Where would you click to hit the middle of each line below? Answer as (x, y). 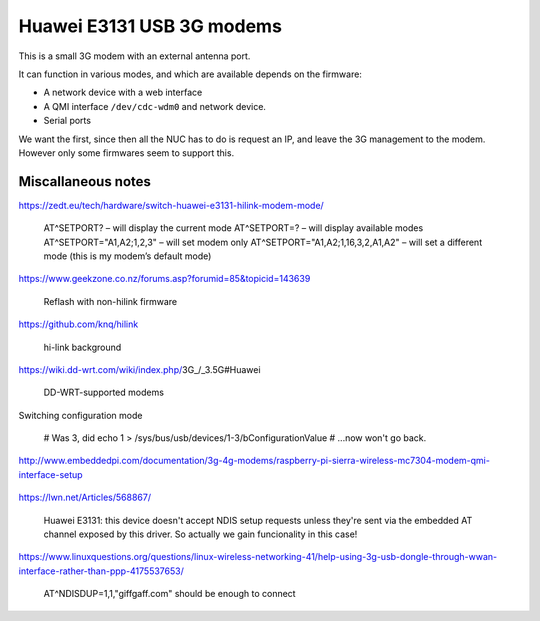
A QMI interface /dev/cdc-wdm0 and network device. (155, 106)
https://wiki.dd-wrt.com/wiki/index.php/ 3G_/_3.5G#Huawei (139, 369)
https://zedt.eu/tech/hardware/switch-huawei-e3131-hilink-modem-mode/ (171, 205)
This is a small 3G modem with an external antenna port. (134, 56)
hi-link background (82, 347)
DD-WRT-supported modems (104, 392)
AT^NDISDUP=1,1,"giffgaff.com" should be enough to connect (169, 594)
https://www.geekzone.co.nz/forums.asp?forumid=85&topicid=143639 (164, 279)
